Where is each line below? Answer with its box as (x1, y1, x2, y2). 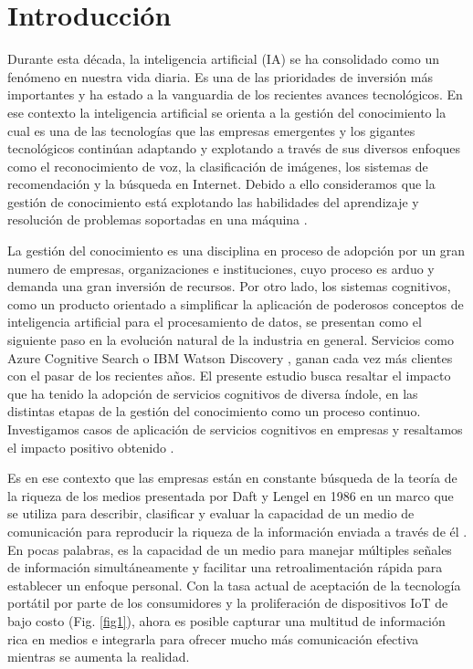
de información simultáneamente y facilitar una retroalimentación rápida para (7, 558, 443, 577)
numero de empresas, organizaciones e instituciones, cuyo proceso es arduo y (7, 258, 435, 277)
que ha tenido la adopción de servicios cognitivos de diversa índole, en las (7, 383, 418, 402)
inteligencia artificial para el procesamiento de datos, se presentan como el (7, 312, 422, 331)
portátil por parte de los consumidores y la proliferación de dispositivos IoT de (7, 593, 448, 612)
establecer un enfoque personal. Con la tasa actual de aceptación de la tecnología (7, 575, 461, 594)
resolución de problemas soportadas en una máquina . (7, 210, 308, 229)
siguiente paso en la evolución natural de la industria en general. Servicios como (7, 330, 454, 350)
